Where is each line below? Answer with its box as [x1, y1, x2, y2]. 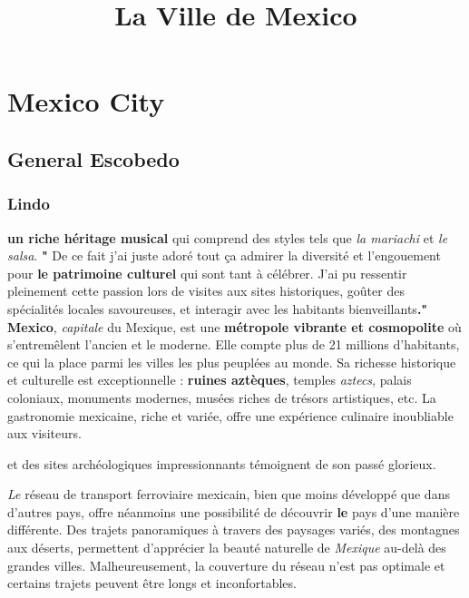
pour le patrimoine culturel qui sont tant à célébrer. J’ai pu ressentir [7, 263, 407, 282]
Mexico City [7, 83, 165, 120]
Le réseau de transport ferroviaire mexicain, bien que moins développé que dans [7, 485, 450, 504]
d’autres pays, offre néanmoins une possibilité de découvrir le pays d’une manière [7, 502, 460, 521]
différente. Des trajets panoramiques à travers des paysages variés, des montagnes [7, 520, 460, 539]
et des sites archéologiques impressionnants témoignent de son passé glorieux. [7, 454, 436, 473]
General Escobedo [7, 144, 180, 172]
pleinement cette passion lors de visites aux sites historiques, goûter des [7, 281, 405, 300]
